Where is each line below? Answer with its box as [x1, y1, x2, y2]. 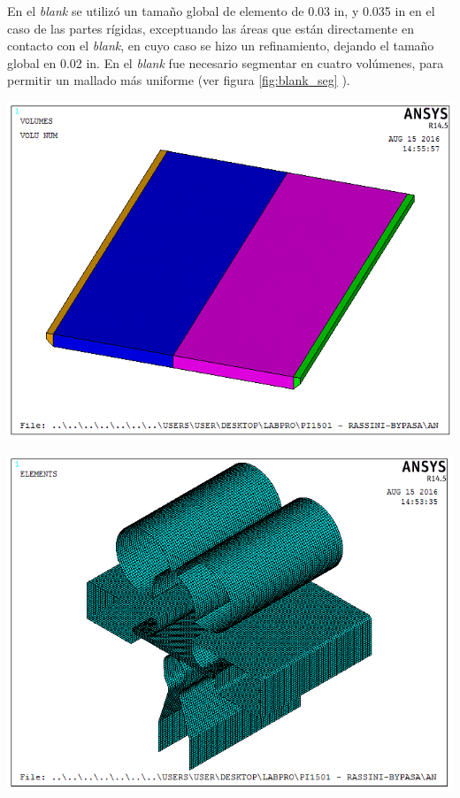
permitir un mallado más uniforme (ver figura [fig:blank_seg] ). [7, 71, 350, 89]
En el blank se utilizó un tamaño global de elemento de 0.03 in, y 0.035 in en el [7, 2, 435, 19]
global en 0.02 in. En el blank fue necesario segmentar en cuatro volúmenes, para [7, 53, 444, 72]
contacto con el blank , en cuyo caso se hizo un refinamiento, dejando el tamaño [7, 36, 434, 55]
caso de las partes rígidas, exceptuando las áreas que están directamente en [7, 19, 414, 37]
